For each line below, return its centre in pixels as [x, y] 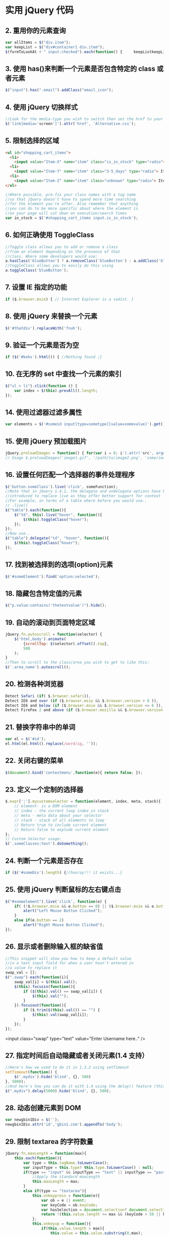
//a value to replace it [31, 968]
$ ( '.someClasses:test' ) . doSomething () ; [47, 844]
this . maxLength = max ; [56, 1182]
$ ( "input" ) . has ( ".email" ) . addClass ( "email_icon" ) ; [59, 90]
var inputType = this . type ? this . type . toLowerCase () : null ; [89, 1167]
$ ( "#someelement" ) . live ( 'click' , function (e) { [56, 901]
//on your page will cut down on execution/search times [66, 213]
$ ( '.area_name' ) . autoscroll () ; [38, 667]
